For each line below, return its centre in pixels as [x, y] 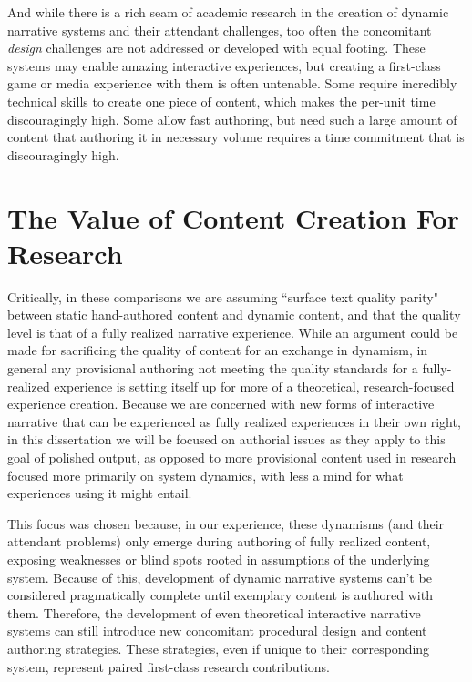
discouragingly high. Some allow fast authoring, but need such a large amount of [232, 119]
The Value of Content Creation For [233, 217]
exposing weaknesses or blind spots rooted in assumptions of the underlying [219, 559]
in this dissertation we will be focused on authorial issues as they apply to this [226, 439]
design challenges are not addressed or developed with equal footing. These [216, 48]
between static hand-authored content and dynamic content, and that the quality [234, 315]
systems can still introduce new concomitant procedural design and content [217, 631]
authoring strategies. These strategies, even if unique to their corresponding [219, 648]
